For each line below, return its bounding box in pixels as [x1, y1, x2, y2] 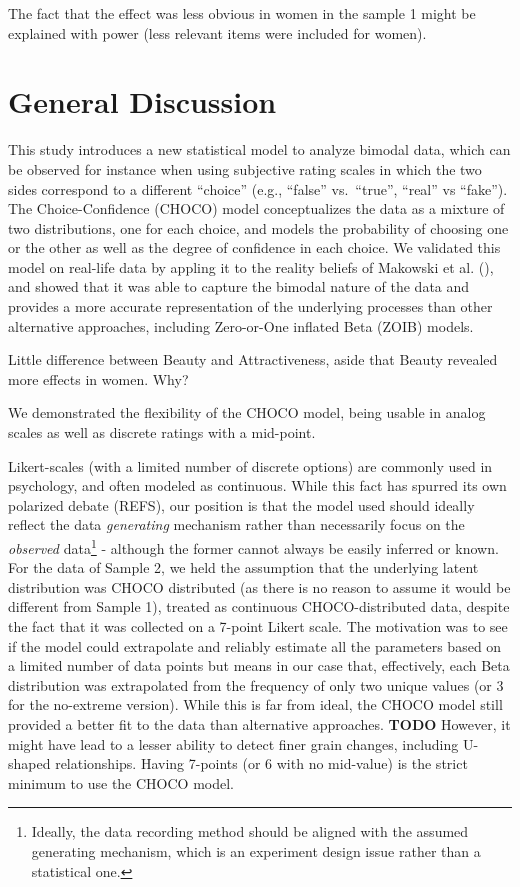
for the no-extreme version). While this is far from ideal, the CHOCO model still [8, 694, 503, 715]
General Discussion [8, 81, 277, 122]
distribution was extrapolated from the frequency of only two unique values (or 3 [8, 674, 504, 695]
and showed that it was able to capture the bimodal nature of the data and [8, 276, 470, 297]
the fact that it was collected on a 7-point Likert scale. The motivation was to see [8, 616, 508, 637]
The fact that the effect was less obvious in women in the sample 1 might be [8, 3, 476, 23]
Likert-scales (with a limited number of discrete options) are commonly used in [8, 455, 493, 476]
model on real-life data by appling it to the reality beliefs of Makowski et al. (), [8, 256, 494, 277]
